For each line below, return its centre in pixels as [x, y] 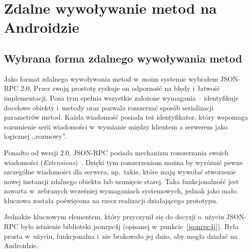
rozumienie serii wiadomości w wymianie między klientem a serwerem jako [116, 126]
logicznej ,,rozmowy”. [35, 136]
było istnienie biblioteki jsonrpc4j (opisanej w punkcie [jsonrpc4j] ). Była [130, 226]
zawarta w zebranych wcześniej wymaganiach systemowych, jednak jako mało [120, 191]
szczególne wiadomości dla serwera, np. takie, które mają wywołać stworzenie [120, 172]
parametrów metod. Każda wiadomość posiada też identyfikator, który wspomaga [126, 117]
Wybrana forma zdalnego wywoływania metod [123, 58]
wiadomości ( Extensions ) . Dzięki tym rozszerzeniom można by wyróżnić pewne [124, 162]
